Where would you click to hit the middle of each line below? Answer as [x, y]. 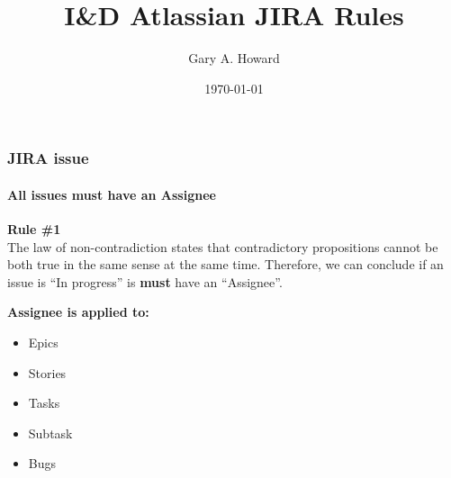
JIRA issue [48, 158]
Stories [47, 372]
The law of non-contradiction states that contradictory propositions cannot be [223, 246]
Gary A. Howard [234, 58]
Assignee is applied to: [78, 312]
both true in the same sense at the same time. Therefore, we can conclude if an [225, 264]
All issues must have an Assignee [112, 194]
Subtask [50, 433]
